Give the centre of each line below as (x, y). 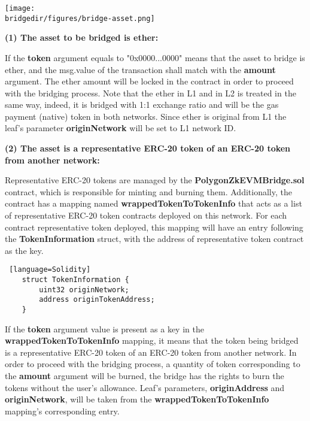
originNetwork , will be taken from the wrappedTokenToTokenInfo (137, 399)
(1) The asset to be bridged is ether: (82, 37)
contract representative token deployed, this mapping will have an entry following (154, 227)
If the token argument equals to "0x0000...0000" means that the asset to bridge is (155, 57)
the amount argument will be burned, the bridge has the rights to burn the (145, 376)
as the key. (24, 250)
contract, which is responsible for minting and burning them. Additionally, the (148, 191)
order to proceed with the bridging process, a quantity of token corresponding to (153, 364)
